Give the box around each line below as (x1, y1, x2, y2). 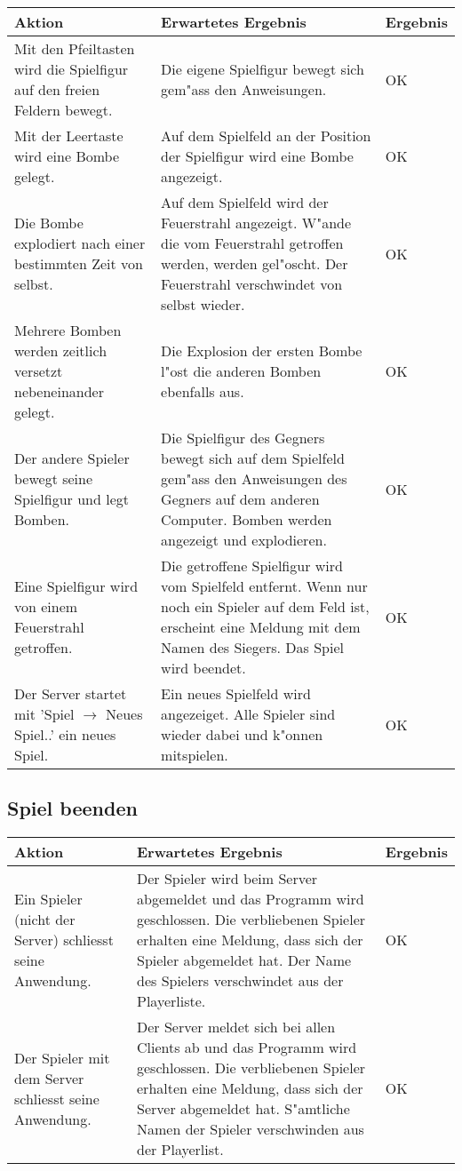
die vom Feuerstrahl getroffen (161, 233, 344, 253)
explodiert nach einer (14, 233, 146, 253)
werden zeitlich (14, 340, 108, 361)
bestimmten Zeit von (14, 253, 143, 274)
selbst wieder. (161, 294, 245, 315)
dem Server (14, 1067, 84, 1088)
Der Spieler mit (14, 1047, 110, 1068)
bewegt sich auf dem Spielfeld (161, 448, 345, 468)
